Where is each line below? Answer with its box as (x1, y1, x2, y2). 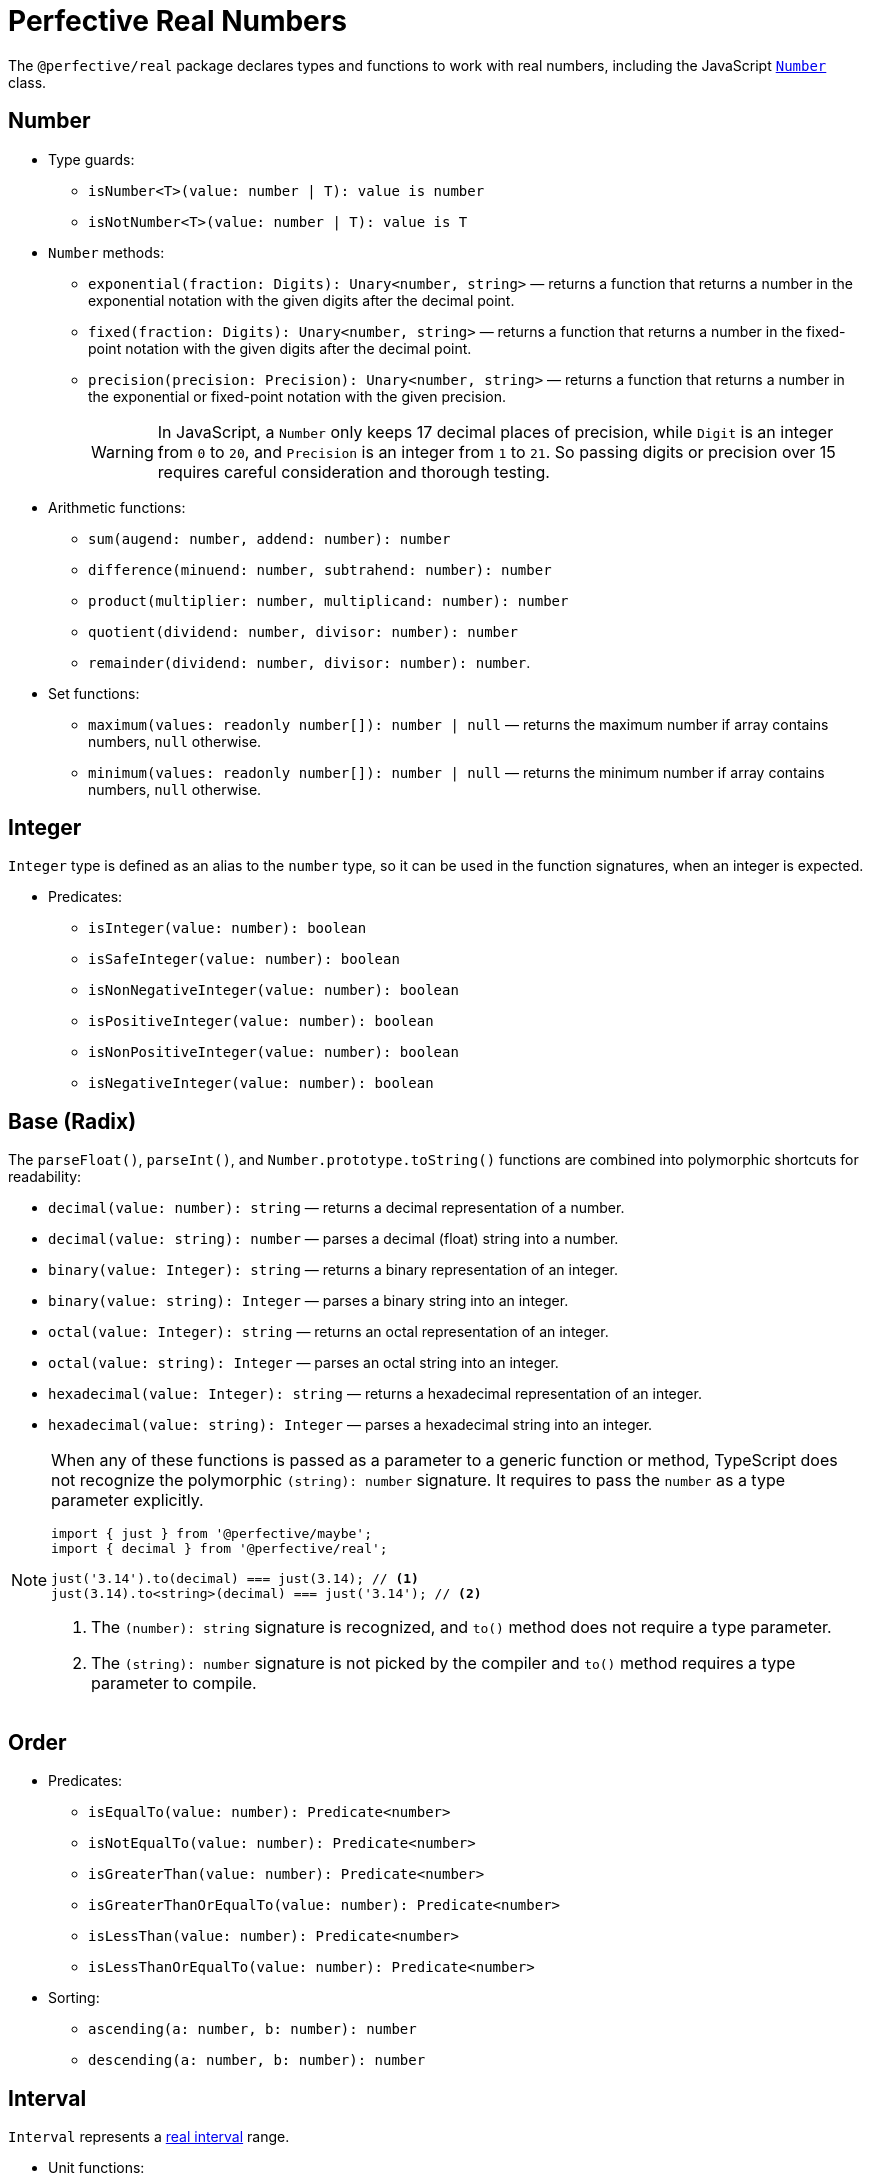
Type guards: (48, 150, 135, 168)
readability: (8, 1168, 82, 1186)
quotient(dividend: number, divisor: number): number (88, 623, 518, 640)
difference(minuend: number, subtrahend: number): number (88, 561, 552, 578)
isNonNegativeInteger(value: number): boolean (88, 982, 459, 999)
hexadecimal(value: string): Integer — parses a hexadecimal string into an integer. (48, 1416, 653, 1434)
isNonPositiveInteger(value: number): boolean (88, 1044, 459, 1061)
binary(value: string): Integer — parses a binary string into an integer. (48, 1292, 569, 1310)
